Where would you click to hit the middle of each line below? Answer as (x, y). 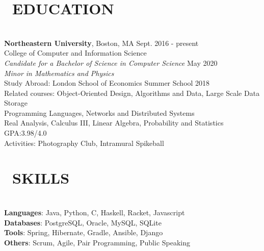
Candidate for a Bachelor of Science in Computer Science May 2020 (111, 62)
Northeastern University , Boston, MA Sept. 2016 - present (101, 43)
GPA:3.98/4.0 (25, 133)
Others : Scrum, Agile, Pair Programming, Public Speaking (97, 242)
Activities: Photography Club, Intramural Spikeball (84, 143)
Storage (16, 103)
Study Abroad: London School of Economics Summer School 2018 (107, 83)
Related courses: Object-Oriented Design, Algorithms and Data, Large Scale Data (132, 93)
